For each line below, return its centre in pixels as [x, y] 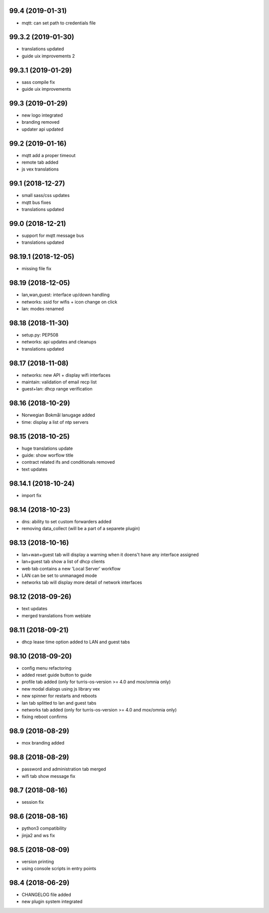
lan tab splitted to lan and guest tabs [59, 703]
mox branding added [43, 743]
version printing [38, 861]
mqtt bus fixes [36, 202]
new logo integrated [42, 115]
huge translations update [47, 448]
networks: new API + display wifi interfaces [66, 375]
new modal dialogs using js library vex [61, 689]
